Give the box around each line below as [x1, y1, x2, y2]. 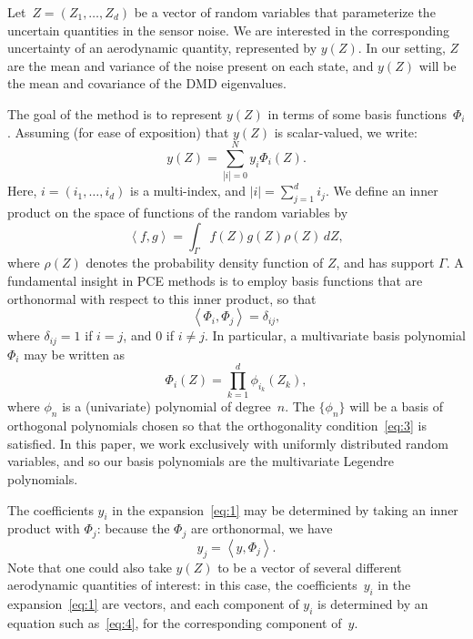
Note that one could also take [7, 557, 172, 576]
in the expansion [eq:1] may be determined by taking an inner [112, 500, 458, 519]
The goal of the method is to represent [7, 104, 223, 123]
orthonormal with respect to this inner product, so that [7, 289, 317, 308]
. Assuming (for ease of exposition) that [7, 122, 229, 141]
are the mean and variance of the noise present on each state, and [7, 56, 374, 75]
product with [7, 519, 80, 538]
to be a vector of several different [217, 557, 402, 576]
